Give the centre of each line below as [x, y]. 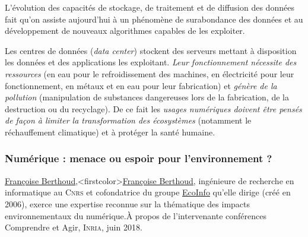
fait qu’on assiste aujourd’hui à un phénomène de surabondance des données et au [154, 19]
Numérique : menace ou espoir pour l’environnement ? [139, 158]
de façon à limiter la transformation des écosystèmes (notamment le [128, 120]
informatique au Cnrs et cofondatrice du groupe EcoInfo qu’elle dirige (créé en [148, 192]
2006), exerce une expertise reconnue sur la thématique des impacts [128, 203]
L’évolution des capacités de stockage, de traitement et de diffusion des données [150, 7]
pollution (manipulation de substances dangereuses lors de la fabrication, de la [147, 97]
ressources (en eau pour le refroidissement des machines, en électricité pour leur [150, 73]
